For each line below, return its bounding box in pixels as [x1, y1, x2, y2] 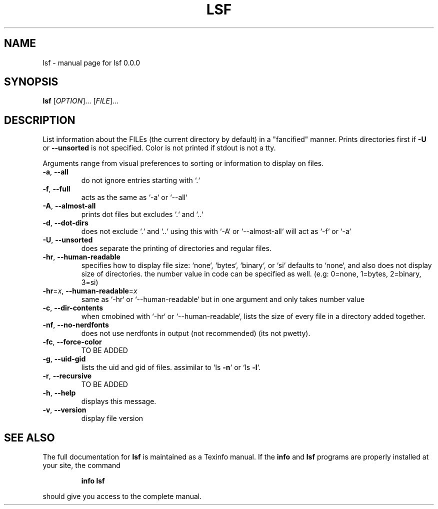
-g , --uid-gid [42, 354, 86, 363]
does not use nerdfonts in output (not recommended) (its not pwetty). [81, 329, 310, 338]
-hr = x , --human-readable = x [42, 286, 137, 295]
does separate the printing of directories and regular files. [81, 244, 271, 253]
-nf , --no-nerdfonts [42, 320, 109, 329]
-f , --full [42, 184, 70, 193]
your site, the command [42, 461, 120, 470]
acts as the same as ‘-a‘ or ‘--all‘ [81, 193, 187, 202]
